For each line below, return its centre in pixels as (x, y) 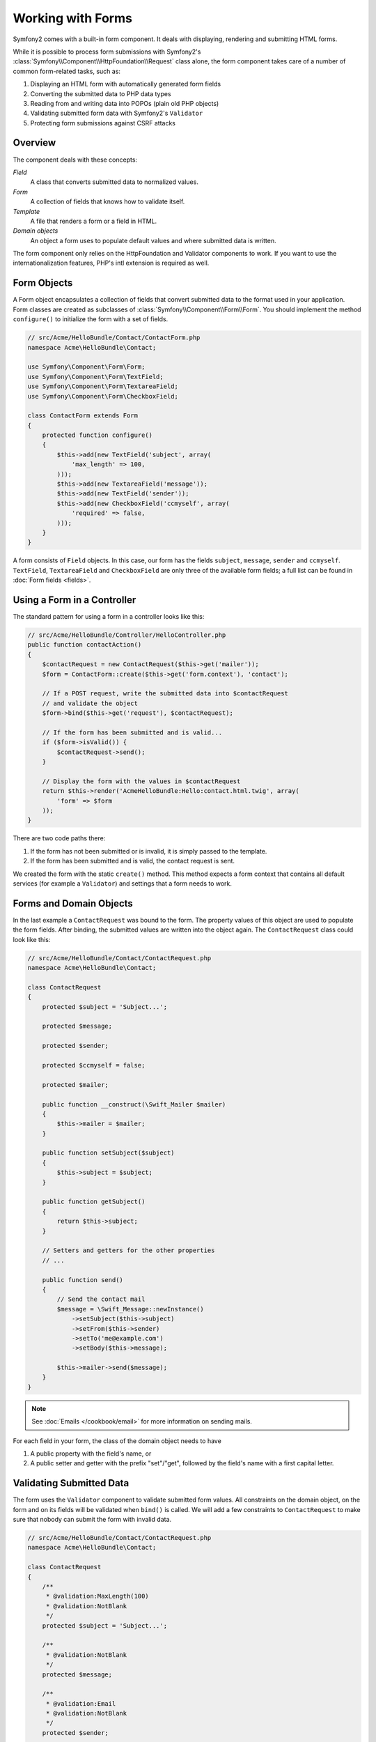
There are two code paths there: (59, 838)
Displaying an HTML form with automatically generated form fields (126, 84)
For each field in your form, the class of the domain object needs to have (117, 1441)
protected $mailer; (76, 1085)
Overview (34, 143)
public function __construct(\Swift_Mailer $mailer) (134, 1104)
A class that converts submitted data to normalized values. (114, 182)
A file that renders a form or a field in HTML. (94, 221)
